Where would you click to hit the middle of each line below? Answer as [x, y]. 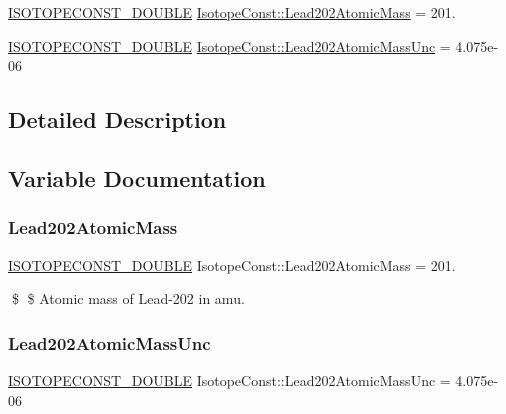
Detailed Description [117, 119]
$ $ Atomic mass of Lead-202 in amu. [128, 298]
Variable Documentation [137, 177]
